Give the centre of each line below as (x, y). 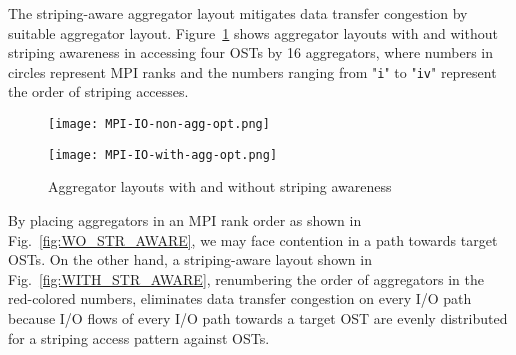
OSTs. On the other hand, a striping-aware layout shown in (190, 259)
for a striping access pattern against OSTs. (139, 337)
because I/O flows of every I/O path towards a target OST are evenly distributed (258, 317)
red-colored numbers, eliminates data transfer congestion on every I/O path (240, 298)
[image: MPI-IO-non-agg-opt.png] (159, 124)
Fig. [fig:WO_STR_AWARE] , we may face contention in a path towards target (253, 239)
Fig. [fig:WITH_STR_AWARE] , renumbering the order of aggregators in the (246, 278)
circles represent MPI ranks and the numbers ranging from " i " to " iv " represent (252, 71)
